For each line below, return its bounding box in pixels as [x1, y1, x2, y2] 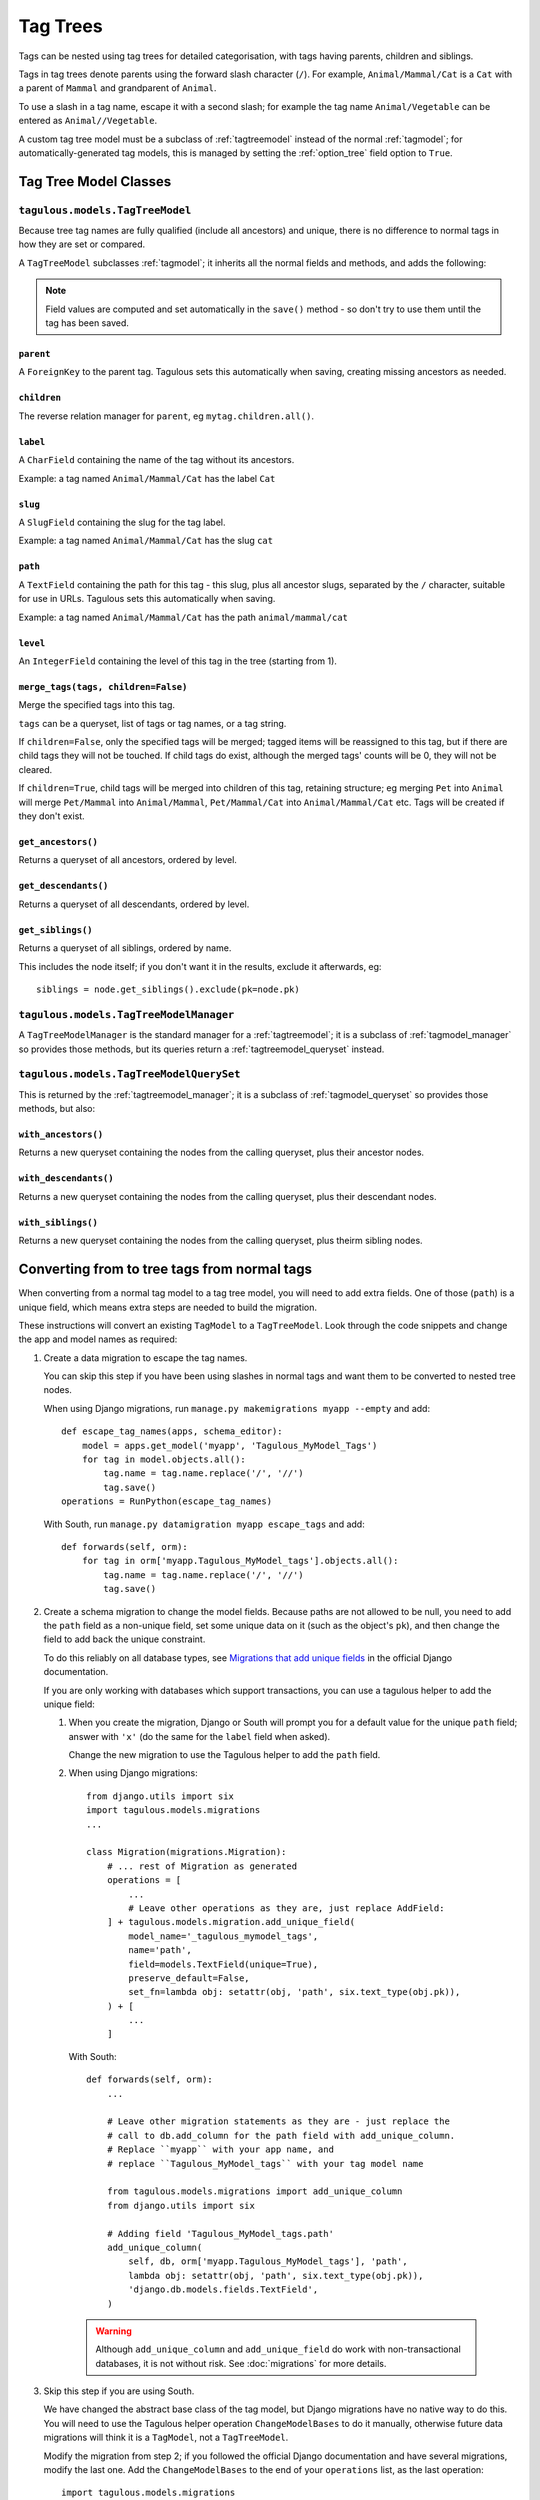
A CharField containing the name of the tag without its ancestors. [18, 454, 295, 466]
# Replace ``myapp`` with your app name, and [106, 2144, 335, 2155]
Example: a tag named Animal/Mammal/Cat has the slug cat [18, 535, 274, 547]
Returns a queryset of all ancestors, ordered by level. [18, 854, 237, 866]
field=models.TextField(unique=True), [128, 1958, 319, 1970]
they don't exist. [18, 810, 85, 822]
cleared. [18, 763, 53, 775]
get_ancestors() [18, 836, 99, 848]
